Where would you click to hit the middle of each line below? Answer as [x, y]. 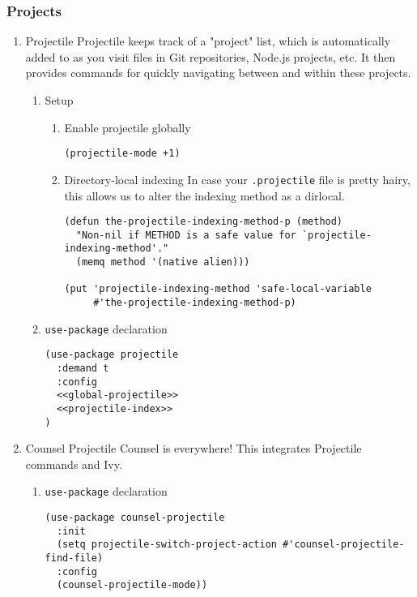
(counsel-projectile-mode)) [132, 585]
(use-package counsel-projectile [135, 518]
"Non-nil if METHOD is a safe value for [186, 235]
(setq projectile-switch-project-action [166, 545]
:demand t [83, 368]
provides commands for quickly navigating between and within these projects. [218, 73]
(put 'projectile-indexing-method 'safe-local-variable [218, 289]
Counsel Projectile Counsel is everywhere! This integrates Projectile [194, 448]
